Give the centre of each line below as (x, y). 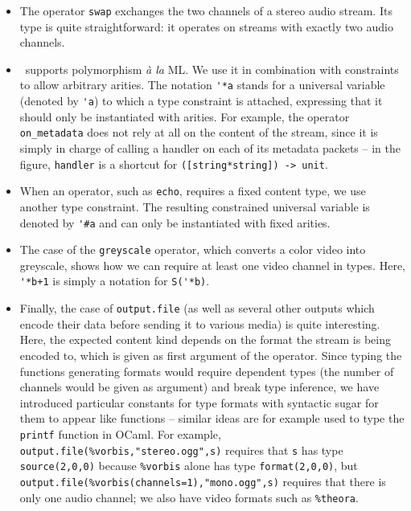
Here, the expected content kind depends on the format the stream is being (205, 339)
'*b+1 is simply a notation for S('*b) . (115, 281)
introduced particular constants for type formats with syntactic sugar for (199, 402)
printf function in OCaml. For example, (120, 433)
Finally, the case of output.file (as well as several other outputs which (197, 308)
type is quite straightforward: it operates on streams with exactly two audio (206, 26)
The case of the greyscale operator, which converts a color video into (193, 249)
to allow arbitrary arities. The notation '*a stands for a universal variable (202, 85)
